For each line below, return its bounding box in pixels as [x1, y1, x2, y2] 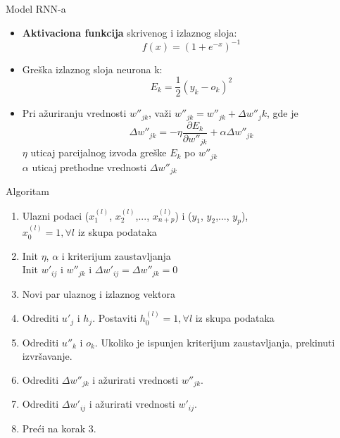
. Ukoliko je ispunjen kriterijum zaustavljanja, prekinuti [94, 334, 335, 349]
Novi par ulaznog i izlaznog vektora [22, 286, 175, 301]
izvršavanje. [22, 349, 73, 363]
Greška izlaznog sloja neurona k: [22, 61, 163, 76]
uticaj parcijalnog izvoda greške [30, 145, 167, 160]
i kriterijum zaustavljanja [61, 248, 171, 263]
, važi [149, 106, 172, 120]
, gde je [267, 106, 298, 120]
